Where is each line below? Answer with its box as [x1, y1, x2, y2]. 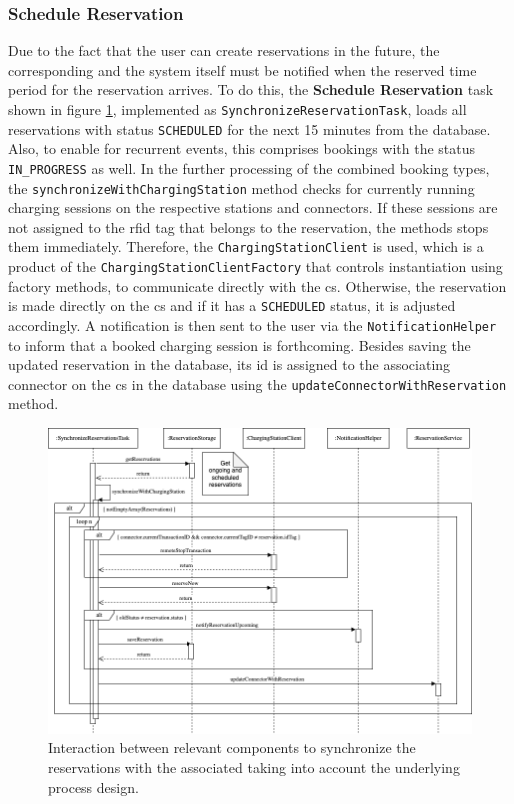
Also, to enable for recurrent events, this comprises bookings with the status [8, 138, 476, 159]
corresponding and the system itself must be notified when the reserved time [8, 59, 477, 80]
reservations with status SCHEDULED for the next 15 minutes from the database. [8, 118, 491, 139]
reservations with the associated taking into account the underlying [48, 757, 460, 778]
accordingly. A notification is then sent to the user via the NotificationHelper [8, 314, 497, 335]
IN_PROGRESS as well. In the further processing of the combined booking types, [8, 157, 490, 178]
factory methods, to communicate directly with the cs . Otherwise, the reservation [8, 275, 507, 296]
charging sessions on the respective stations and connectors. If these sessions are [8, 197, 498, 218]
